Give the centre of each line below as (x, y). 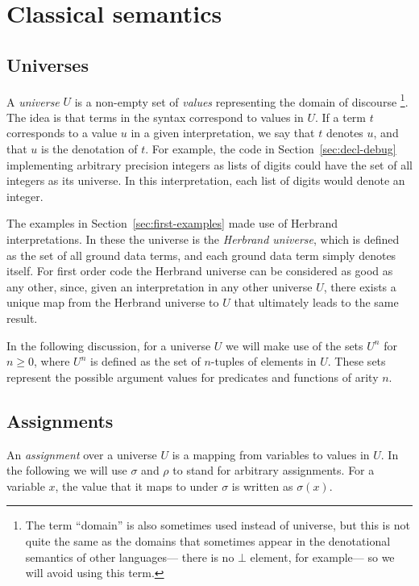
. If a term (340, 117)
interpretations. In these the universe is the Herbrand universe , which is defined (203, 239)
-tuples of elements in (263, 361)
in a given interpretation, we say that (223, 133)
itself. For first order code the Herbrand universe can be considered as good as (200, 271)
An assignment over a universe (82, 454)
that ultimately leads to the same (316, 302)
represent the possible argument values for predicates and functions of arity (193, 377)
